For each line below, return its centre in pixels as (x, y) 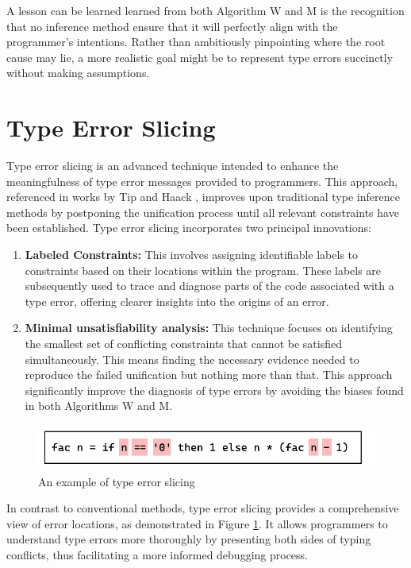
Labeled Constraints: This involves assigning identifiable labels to (191, 255)
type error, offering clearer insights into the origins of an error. (177, 301)
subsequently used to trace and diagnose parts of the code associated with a (209, 286)
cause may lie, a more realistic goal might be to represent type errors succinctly (200, 57)
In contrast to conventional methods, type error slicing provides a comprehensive (203, 508)
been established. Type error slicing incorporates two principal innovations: (189, 228)
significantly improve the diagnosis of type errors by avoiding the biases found (214, 390)
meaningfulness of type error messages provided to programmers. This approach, (202, 181)
